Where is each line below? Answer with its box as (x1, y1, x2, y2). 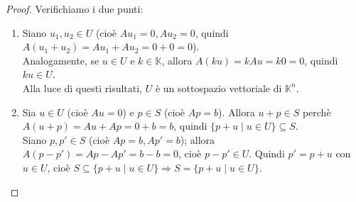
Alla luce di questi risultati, (22, 80, 143, 95)
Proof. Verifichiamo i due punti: (6, 1, 144, 16)
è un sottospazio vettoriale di (155, 80, 282, 95)
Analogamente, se (22, 52, 99, 67)
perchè (302, 104, 331, 119)
